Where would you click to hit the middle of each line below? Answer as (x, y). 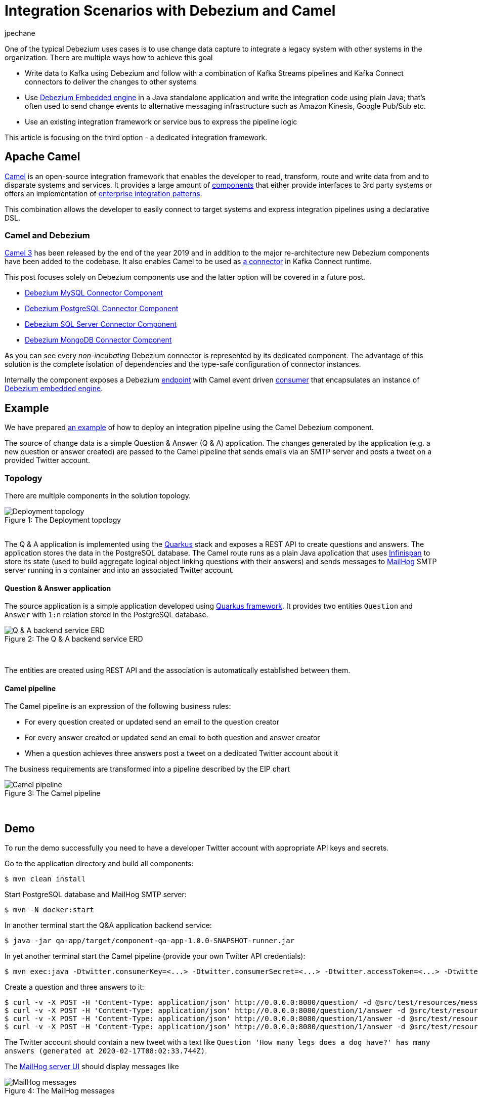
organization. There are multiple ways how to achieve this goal (109, 57)
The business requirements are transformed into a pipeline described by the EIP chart (147, 769)
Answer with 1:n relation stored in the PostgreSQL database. (106, 615)
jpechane (20, 33)
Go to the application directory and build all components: (99, 864)
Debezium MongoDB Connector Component (98, 340)
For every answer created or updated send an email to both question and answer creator (172, 738)
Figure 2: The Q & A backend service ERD (74, 639)
